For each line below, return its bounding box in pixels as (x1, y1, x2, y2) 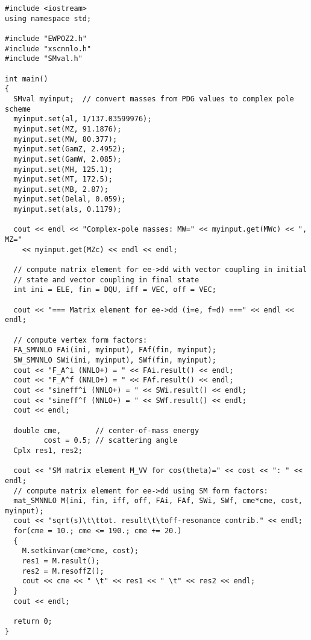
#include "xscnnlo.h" (5, 44, 92, 53)
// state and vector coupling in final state (13, 275, 199, 284)
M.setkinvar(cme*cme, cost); (22, 547, 139, 556)
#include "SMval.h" (5, 54, 83, 63)
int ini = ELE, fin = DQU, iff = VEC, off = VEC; (13, 285, 216, 294)
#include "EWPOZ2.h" (5, 34, 87, 43)
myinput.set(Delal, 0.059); (13, 195, 126, 204)
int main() (5, 74, 48, 83)
